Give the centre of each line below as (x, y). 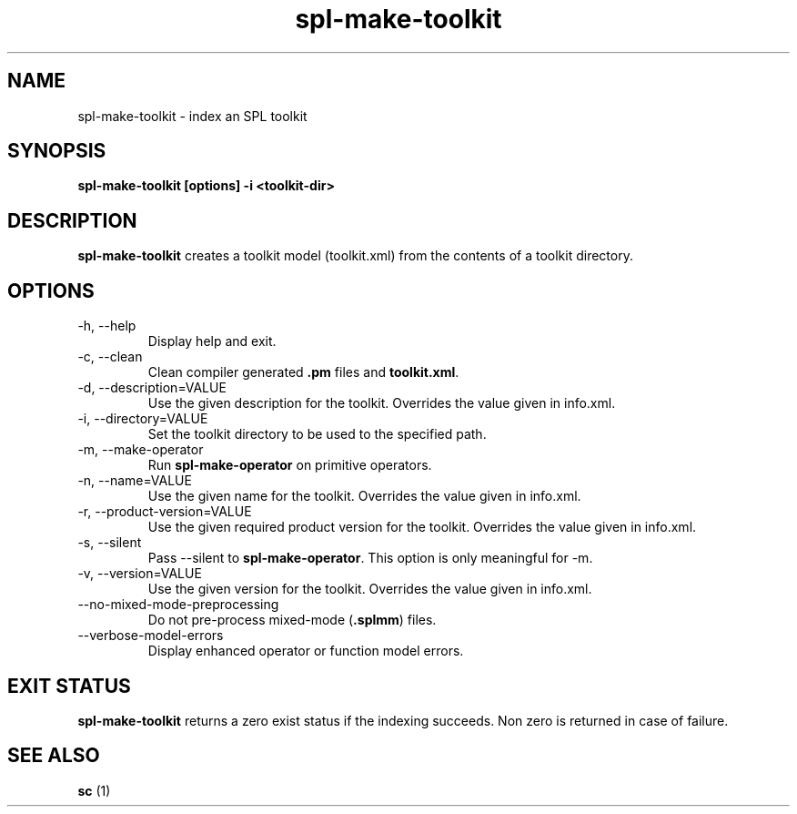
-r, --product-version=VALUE (165, 512)
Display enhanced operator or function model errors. (306, 651)
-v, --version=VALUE (140, 574)
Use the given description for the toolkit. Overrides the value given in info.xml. (382, 403)
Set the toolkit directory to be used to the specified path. (317, 434)
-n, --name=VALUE (135, 481)
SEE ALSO (54, 756)
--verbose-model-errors (151, 636)
